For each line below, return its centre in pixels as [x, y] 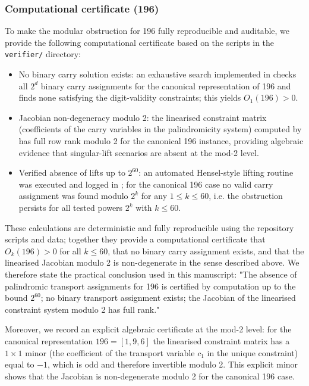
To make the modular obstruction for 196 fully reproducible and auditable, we [147, 31]
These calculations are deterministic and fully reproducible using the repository [149, 227]
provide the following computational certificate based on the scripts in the [140, 42]
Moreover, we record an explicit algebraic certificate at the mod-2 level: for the [148, 329]
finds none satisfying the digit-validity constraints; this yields [130, 97]
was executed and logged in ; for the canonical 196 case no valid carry [146, 184]
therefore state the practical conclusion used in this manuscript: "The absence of [151, 274]
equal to [20, 364]
